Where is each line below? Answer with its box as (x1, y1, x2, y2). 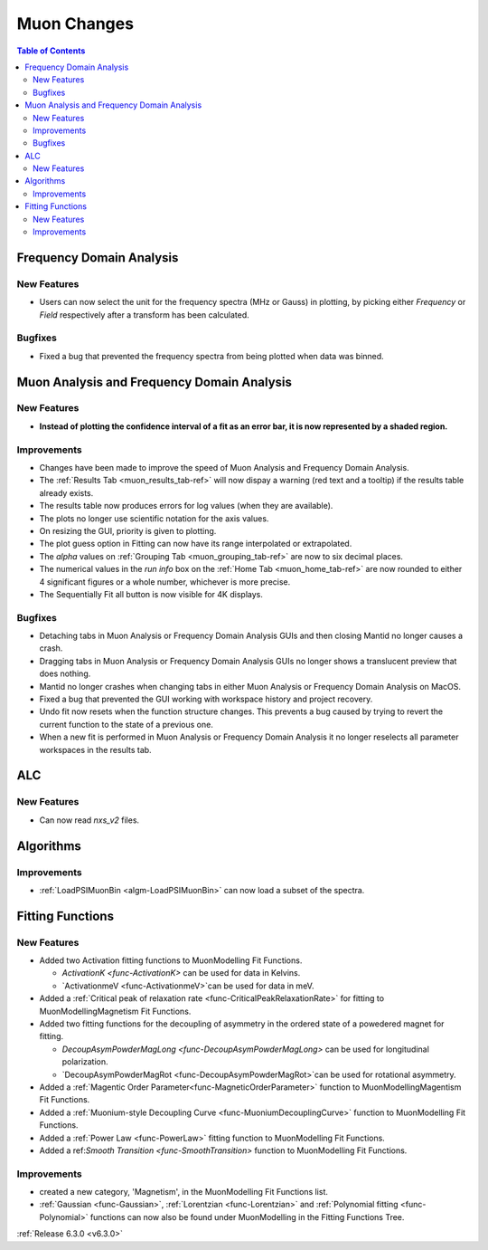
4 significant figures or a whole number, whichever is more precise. (39, 576, 291, 587)
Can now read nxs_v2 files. (39, 815, 140, 825)
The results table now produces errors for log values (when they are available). (39, 501, 333, 511)
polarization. (61, 1056, 108, 1067)
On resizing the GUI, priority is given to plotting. (39, 525, 217, 536)
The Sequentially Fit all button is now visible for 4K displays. (39, 588, 264, 599)
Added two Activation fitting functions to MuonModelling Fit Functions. (39, 955, 303, 966)
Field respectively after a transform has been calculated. (39, 309, 250, 320)
